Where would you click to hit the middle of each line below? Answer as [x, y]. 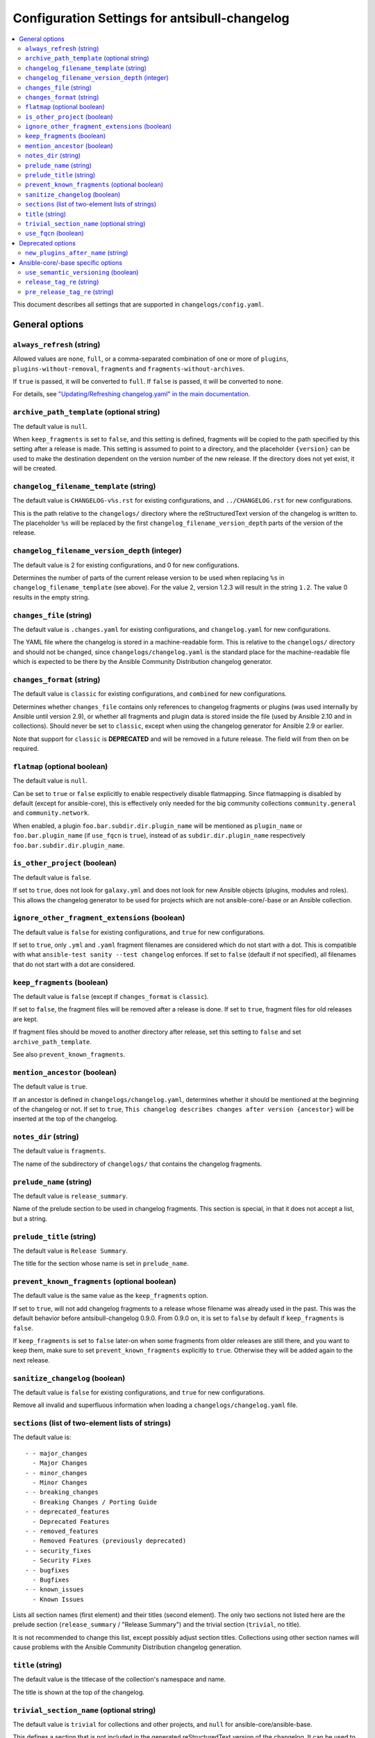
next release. [31, 1360]
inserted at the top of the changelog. [65, 1119]
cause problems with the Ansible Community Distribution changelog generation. [127, 1647]
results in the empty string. [51, 597]
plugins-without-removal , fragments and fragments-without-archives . [129, 368]
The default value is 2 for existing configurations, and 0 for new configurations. [126, 565]
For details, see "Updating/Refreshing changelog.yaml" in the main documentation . [132, 394]
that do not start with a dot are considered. [74, 964]
